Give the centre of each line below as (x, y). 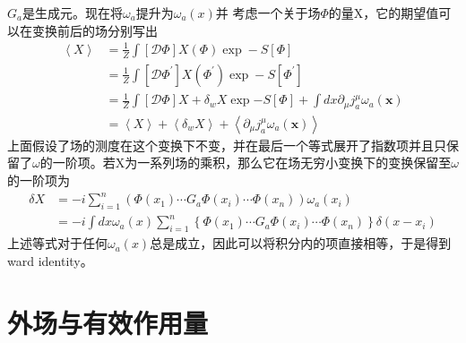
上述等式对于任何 (57, 243)
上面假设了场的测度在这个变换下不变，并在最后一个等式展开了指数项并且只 (227, 145)
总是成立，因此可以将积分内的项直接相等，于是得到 (301, 243)
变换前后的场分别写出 (95, 30)
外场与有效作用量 (108, 322)
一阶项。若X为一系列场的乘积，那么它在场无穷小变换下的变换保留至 (252, 163)
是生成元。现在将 (72, 13)
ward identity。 (50, 260)
